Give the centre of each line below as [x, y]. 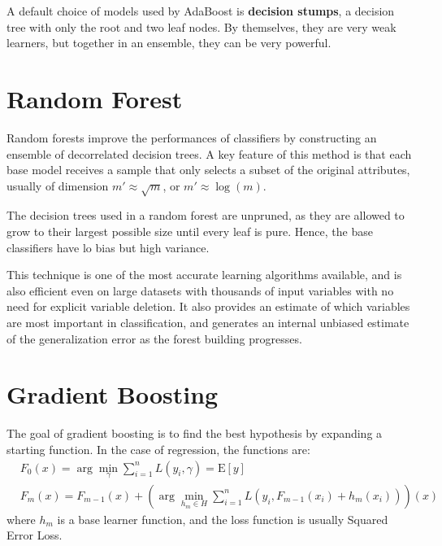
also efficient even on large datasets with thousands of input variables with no [200, 290]
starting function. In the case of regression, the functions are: [158, 449]
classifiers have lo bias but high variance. [108, 247]
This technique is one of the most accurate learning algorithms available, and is [204, 275]
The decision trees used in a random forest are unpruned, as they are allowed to [206, 215]
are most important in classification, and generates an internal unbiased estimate [208, 323]
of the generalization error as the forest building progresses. [154, 338]
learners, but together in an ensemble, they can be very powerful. [169, 43]
